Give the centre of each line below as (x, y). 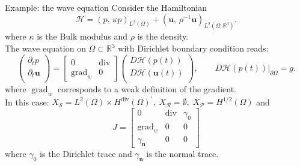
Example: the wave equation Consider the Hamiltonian (106, 7)
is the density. (163, 36)
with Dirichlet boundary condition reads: (193, 48)
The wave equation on (45, 48)
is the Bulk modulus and (82, 36)
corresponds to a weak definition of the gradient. (147, 88)
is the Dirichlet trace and (86, 154)
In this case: (27, 102)
